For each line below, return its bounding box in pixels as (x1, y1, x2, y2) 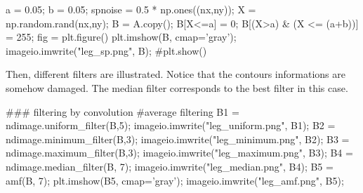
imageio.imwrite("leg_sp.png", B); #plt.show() (6, 43, 207, 58)
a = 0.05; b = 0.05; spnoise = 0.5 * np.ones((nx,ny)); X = (6, 2, 256, 16)
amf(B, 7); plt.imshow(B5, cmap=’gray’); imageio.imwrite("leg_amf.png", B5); (6, 173, 344, 187)
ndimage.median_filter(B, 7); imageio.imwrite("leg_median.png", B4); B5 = (6, 159, 334, 173)
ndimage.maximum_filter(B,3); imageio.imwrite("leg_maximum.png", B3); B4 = (6, 145, 353, 160)
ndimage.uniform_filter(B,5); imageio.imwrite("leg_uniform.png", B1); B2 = (6, 118, 336, 133)
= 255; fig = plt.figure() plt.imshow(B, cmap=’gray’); (6, 29, 237, 44)
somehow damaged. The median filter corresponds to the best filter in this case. (6, 80, 348, 95)
